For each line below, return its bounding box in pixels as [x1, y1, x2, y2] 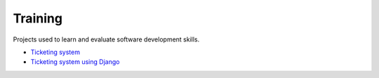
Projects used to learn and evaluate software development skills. [13, 35, 200, 44]
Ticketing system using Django [30, 58, 120, 66]
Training [13, 11, 63, 26]
